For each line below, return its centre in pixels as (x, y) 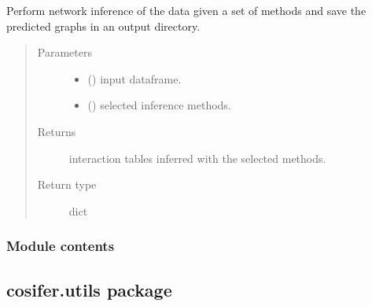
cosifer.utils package (89, 289)
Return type (67, 184)
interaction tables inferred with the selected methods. (197, 158)
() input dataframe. (134, 78)
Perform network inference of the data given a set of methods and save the (186, 10)
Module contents (61, 246)
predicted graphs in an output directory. (103, 26)
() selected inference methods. (159, 105)
